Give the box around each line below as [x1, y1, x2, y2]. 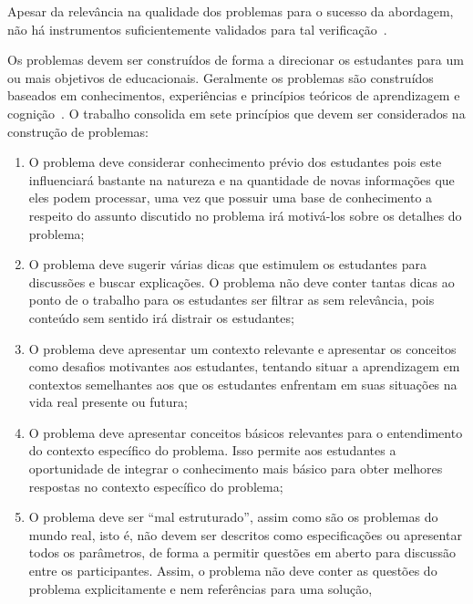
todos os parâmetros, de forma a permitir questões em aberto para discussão [28, 543, 457, 562]
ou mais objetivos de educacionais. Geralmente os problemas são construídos [7, 68, 434, 87]
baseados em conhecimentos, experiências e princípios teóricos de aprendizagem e [7, 86, 460, 105]
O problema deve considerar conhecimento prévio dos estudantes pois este [28, 152, 442, 172]
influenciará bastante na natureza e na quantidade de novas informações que [28, 170, 455, 189]
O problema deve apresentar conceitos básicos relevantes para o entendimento [28, 422, 463, 442]
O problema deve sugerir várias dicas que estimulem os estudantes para [28, 255, 427, 274]
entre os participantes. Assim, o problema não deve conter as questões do [28, 561, 437, 580]
